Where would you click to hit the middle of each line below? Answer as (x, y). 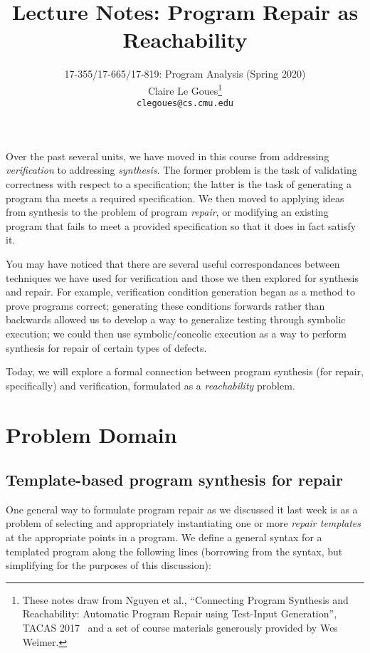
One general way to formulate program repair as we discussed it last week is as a (182, 509)
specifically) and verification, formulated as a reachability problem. (150, 385)
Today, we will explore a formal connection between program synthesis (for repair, (185, 371)
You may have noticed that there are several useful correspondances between (173, 263)
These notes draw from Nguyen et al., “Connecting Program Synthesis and (185, 599)
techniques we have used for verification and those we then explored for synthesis (183, 277)
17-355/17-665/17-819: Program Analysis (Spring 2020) (185, 74)
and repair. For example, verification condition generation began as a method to (180, 292)
